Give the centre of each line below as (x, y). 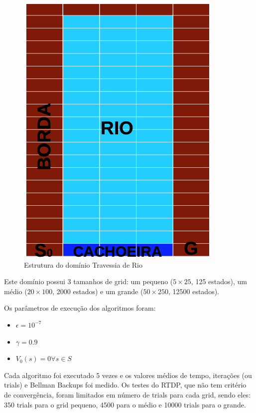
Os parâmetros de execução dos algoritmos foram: (80, 308)
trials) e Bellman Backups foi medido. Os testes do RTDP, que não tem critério (125, 385)
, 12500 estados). (194, 291)
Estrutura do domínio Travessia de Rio (83, 264)
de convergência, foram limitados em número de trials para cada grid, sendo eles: (127, 394)
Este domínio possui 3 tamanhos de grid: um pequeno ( (89, 281)
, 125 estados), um (219, 281)
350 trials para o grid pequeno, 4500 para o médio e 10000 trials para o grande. (125, 404)
